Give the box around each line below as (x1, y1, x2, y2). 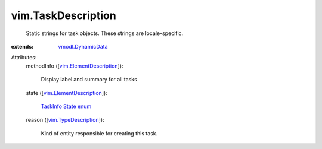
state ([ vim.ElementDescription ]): (26, 89, 107, 96)
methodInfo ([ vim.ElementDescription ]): (26, 62, 123, 69)
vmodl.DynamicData (58, 43, 108, 50)
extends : (11, 43, 34, 50)
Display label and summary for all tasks (41, 76, 137, 83)
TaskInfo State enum (41, 103, 92, 110)
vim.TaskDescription (11, 9, 116, 22)
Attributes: (11, 54, 37, 61)
